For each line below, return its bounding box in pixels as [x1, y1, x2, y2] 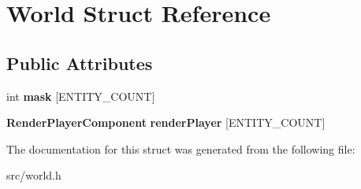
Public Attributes [6, 50, 153, 75]
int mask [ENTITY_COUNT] [6, 87, 155, 104]
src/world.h [6, 167, 61, 183]
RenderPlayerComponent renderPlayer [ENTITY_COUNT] [6, 114, 326, 131]
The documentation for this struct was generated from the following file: [6, 140, 355, 157]
